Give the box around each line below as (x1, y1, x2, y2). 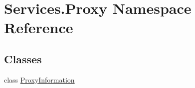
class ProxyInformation (4, 74, 75, 85)
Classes (4, 51, 42, 66)
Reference (4, 17, 73, 38)
